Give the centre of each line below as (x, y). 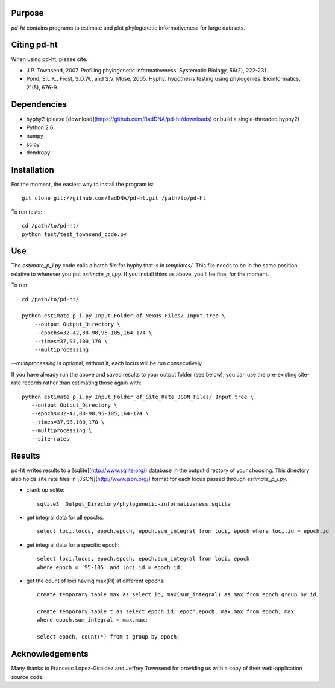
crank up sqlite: (45, 490)
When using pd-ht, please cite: (49, 59)
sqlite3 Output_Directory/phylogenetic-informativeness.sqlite (134, 504)
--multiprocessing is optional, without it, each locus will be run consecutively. (107, 363)
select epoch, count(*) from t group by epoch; (108, 637)
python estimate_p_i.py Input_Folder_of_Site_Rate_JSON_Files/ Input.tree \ (138, 397)
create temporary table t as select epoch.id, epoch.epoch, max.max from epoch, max (166, 612)
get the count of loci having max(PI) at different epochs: (95, 581)
